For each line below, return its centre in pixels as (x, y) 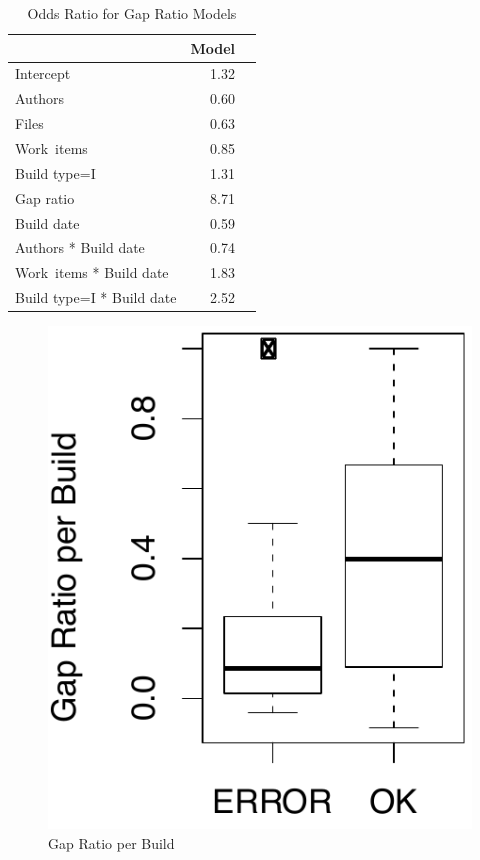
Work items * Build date (92, 272)
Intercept (43, 73)
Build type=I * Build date (96, 297)
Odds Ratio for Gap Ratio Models (132, 13)
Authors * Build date (80, 247)
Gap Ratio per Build (111, 842)
